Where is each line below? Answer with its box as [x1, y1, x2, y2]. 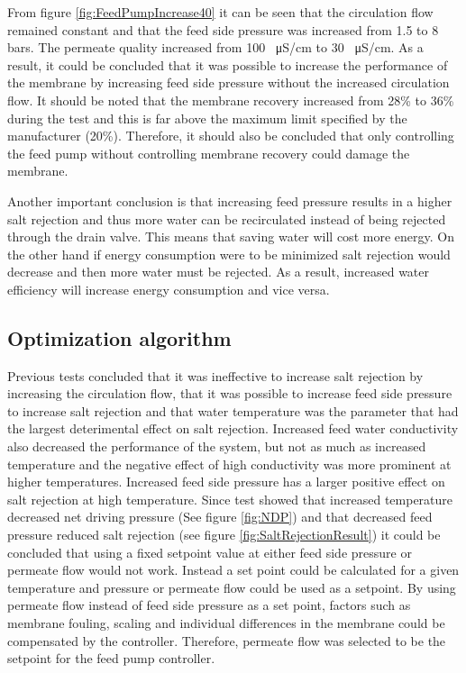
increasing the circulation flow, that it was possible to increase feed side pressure [7, 384, 452, 403]
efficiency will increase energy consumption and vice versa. [7, 279, 330, 298]
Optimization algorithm [7, 323, 232, 351]
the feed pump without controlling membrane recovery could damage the [7, 143, 410, 162]
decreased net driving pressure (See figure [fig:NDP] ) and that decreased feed [7, 507, 433, 526]
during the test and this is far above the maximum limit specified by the [7, 108, 407, 127]
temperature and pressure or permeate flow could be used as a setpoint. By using [7, 578, 456, 596]
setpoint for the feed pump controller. [7, 649, 215, 668]
